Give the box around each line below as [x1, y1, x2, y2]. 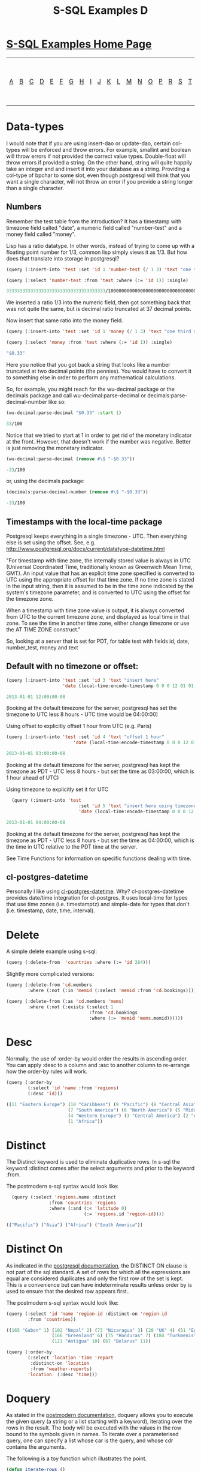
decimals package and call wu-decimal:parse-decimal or [6, 391, 147, 399]
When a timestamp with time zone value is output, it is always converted [6, 607, 184, 614]
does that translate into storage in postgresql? [6, 254, 120, 262]
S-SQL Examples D [53, 4, 148, 17]
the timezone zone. [6, 595, 54, 602]
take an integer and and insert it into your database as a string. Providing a [6, 165, 190, 172]
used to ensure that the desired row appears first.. [6, 1287, 130, 1295]
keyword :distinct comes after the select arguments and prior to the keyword [6, 1165, 195, 1172]
